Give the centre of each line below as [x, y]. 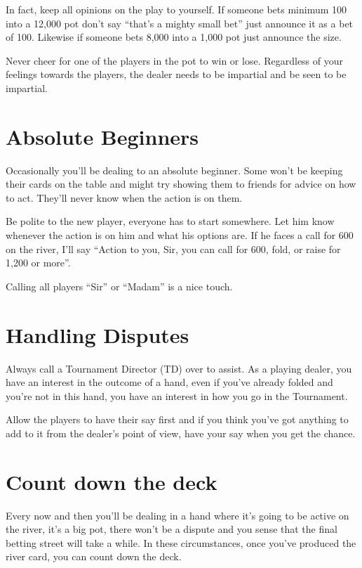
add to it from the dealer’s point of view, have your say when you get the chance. [181, 433]
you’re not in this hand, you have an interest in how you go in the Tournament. [177, 395]
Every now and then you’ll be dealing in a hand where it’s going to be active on [177, 515]
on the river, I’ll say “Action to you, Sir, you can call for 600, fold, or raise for [173, 248]
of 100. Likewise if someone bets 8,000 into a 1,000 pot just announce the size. [174, 37]
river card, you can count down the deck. [94, 556]
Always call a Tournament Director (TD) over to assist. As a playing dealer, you [179, 368]
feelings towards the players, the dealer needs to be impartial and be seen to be [176, 74]
